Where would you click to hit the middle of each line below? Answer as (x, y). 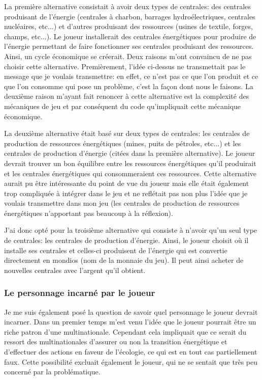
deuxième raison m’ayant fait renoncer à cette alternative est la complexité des (127, 96)
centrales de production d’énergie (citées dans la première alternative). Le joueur (130, 153)
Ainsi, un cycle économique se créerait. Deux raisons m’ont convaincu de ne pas (128, 56)
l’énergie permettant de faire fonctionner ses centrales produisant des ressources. (129, 46)
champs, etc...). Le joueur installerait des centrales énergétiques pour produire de (130, 36)
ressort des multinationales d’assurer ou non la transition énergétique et (116, 342)
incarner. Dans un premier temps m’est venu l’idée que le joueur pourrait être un (130, 322)
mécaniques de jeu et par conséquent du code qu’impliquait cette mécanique (123, 106)
